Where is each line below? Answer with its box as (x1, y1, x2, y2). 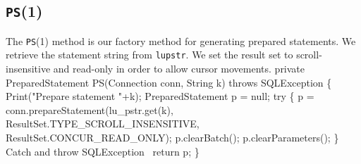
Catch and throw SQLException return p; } (6, 144, 200, 158)
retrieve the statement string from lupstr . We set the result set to (6, 47, 293, 62)
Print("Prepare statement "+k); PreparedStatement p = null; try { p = (6, 89, 314, 103)
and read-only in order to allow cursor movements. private (53, 61, 305, 76)
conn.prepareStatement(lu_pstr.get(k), (6, 102, 173, 117)
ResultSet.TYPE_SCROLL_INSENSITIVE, (6, 116, 200, 131)
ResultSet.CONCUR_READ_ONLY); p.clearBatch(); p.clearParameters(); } (6, 130, 339, 145)
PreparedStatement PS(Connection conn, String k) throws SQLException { (6, 75, 332, 89)
